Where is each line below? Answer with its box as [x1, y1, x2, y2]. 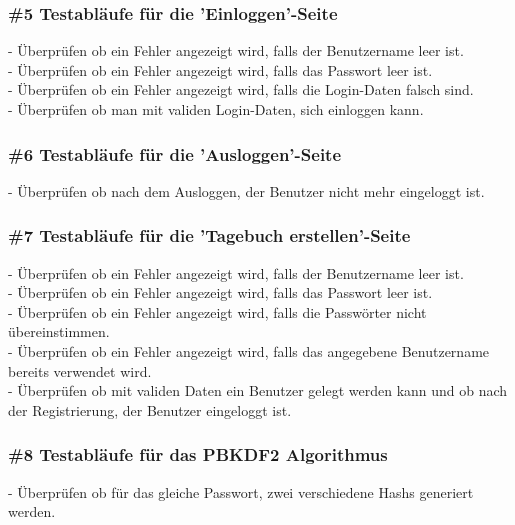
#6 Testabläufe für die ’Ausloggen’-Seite [8, 141, 342, 166]
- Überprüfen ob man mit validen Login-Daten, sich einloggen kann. [8, 99, 424, 119]
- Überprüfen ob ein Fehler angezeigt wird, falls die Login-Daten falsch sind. [8, 79, 474, 100]
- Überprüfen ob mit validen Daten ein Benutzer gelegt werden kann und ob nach [8, 380, 508, 401]
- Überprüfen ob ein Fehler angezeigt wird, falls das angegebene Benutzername [8, 341, 490, 361]
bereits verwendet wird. [8, 360, 152, 381]
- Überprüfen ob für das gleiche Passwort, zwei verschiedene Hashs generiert [8, 481, 474, 502]
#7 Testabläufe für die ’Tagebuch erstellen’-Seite [8, 223, 411, 248]
